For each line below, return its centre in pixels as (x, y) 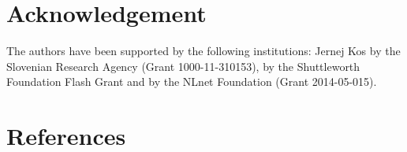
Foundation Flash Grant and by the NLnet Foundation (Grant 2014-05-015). (192, 82)
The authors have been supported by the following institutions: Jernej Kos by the (203, 51)
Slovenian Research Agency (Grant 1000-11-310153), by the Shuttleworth (183, 66)
